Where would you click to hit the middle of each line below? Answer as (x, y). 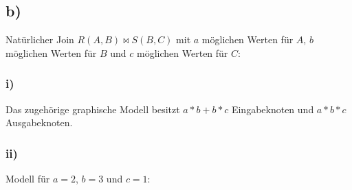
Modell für (28, 179)
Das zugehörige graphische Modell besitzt (93, 109)
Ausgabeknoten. (39, 122)
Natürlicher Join (40, 39)
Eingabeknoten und (273, 109)
